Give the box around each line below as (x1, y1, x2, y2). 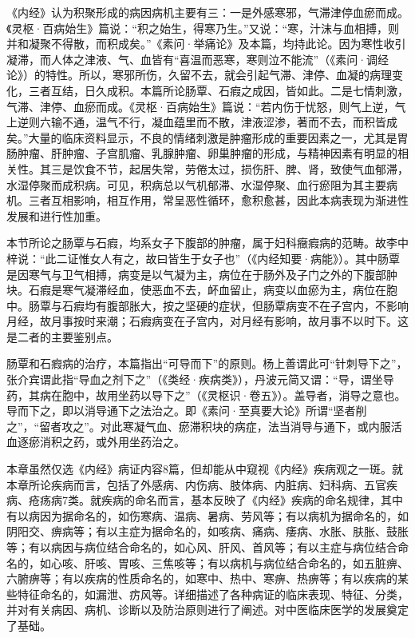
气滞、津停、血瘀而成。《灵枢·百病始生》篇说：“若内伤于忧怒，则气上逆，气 (6, 98, 406, 114)
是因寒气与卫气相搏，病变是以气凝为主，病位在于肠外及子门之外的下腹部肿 (6, 265, 397, 282)
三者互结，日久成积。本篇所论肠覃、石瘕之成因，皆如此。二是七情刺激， (28, 82, 409, 98)
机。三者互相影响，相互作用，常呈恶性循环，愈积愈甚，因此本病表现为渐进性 (6, 192, 409, 209)
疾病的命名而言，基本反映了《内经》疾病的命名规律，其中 (101, 492, 403, 508)
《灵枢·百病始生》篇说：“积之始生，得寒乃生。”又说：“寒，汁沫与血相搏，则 (6, 19, 400, 36)
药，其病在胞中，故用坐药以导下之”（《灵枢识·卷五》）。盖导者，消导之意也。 (6, 386, 406, 403)
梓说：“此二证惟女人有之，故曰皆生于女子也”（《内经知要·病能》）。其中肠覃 (6, 249, 401, 266)
